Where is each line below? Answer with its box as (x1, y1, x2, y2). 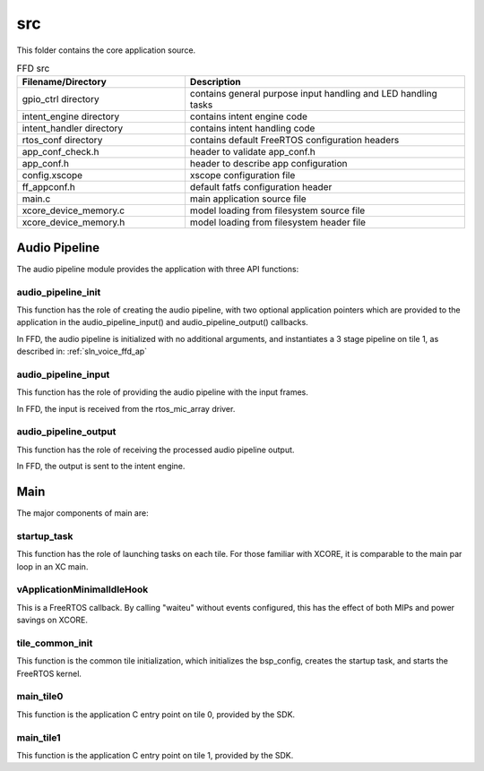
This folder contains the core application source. (16, 45, 196, 56)
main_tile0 (16, 690, 64, 703)
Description (189, 76, 241, 89)
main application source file (189, 193, 307, 205)
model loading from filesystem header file (189, 216, 367, 228)
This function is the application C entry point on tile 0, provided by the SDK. (16, 708, 296, 720)
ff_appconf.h (22, 181, 75, 193)
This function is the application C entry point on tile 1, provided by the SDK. (16, 750, 294, 760)
